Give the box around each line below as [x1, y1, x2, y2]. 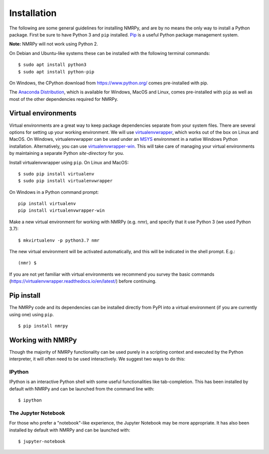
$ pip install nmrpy [18, 323, 68, 329]
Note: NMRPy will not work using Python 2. [9, 41, 98, 47]
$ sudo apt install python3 [18, 62, 87, 67]
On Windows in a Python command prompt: [9, 189, 99, 195]
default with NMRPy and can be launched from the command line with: [9, 386, 154, 392]
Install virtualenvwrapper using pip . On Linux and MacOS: [9, 159, 129, 165]
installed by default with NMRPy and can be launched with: [9, 427, 131, 433]
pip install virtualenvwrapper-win [18, 208, 105, 213]
